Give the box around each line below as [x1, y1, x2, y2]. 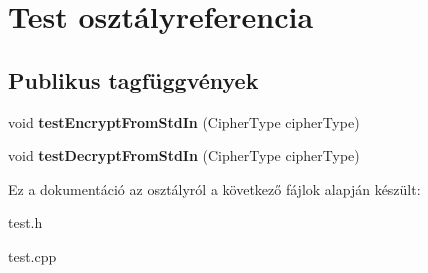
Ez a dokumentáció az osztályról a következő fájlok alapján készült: [8, 178, 421, 199]
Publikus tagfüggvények [8, 64, 259, 95]
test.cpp [8, 245, 57, 266]
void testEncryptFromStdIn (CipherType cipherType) [8, 111, 360, 132]
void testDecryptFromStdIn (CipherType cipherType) [8, 145, 360, 166]
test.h [8, 212, 43, 233]
